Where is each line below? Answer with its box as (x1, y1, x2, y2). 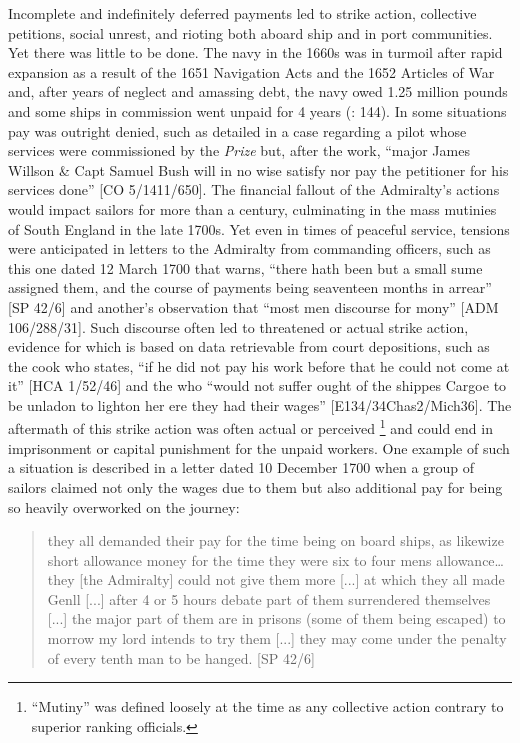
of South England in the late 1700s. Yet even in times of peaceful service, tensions (8, 218, 510, 239)
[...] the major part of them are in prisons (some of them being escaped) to (47, 608, 506, 629)
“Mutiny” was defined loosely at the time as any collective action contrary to (31, 696, 504, 717)
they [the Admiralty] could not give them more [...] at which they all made (47, 569, 505, 590)
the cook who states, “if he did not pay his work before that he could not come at (8, 355, 510, 376)
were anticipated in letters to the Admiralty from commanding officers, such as (8, 238, 491, 259)
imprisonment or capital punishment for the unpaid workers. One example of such (8, 437, 510, 458)
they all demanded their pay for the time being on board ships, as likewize (47, 530, 504, 551)
